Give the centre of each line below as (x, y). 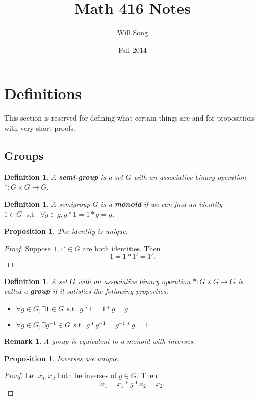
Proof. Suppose (28, 248)
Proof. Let (20, 375)
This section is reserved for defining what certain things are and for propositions (129, 118)
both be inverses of (87, 375)
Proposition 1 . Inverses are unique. (62, 358)
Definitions (43, 93)
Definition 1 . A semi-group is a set (64, 177)
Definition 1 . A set (36, 281)
